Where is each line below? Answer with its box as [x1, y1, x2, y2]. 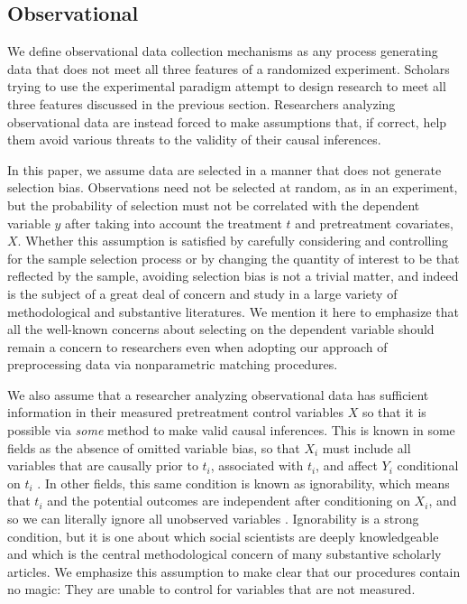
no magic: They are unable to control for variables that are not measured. [7, 580, 416, 599]
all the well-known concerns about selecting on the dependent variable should [7, 320, 435, 339]
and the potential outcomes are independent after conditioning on [47, 491, 410, 510]
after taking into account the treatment [65, 213, 282, 232]
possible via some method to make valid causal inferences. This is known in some [7, 421, 455, 440]
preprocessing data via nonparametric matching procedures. [7, 355, 338, 374]
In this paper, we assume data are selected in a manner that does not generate [7, 160, 442, 179]
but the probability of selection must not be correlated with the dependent [7, 195, 420, 214]
